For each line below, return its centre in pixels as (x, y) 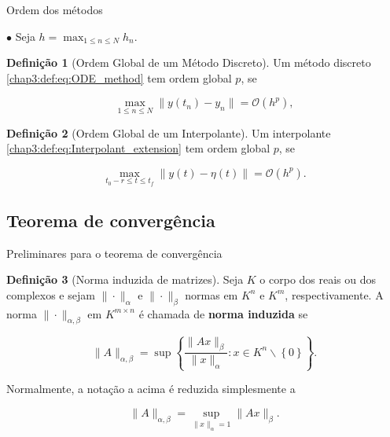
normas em (212, 294)
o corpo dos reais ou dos (318, 279)
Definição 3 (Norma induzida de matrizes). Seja (125, 279)
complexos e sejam (51, 294)
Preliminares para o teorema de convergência (114, 253)
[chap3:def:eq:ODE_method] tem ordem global (119, 77)
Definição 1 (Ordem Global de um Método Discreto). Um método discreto (189, 62)
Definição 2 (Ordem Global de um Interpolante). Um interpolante (169, 132)
